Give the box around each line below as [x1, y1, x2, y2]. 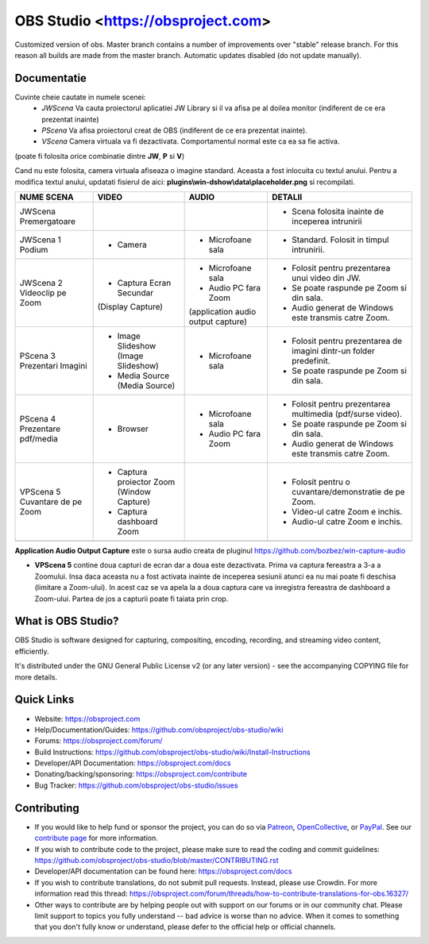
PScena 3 [19, 350, 56, 361]
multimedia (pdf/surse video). [291, 408, 403, 419]
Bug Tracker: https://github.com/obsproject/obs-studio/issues [34, 780, 238, 790]
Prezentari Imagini [19, 360, 87, 371]
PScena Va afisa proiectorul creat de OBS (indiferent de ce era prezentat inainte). [41, 125, 307, 135]
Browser [117, 423, 149, 434]
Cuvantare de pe [19, 496, 83, 507]
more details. [14, 672, 58, 682]
